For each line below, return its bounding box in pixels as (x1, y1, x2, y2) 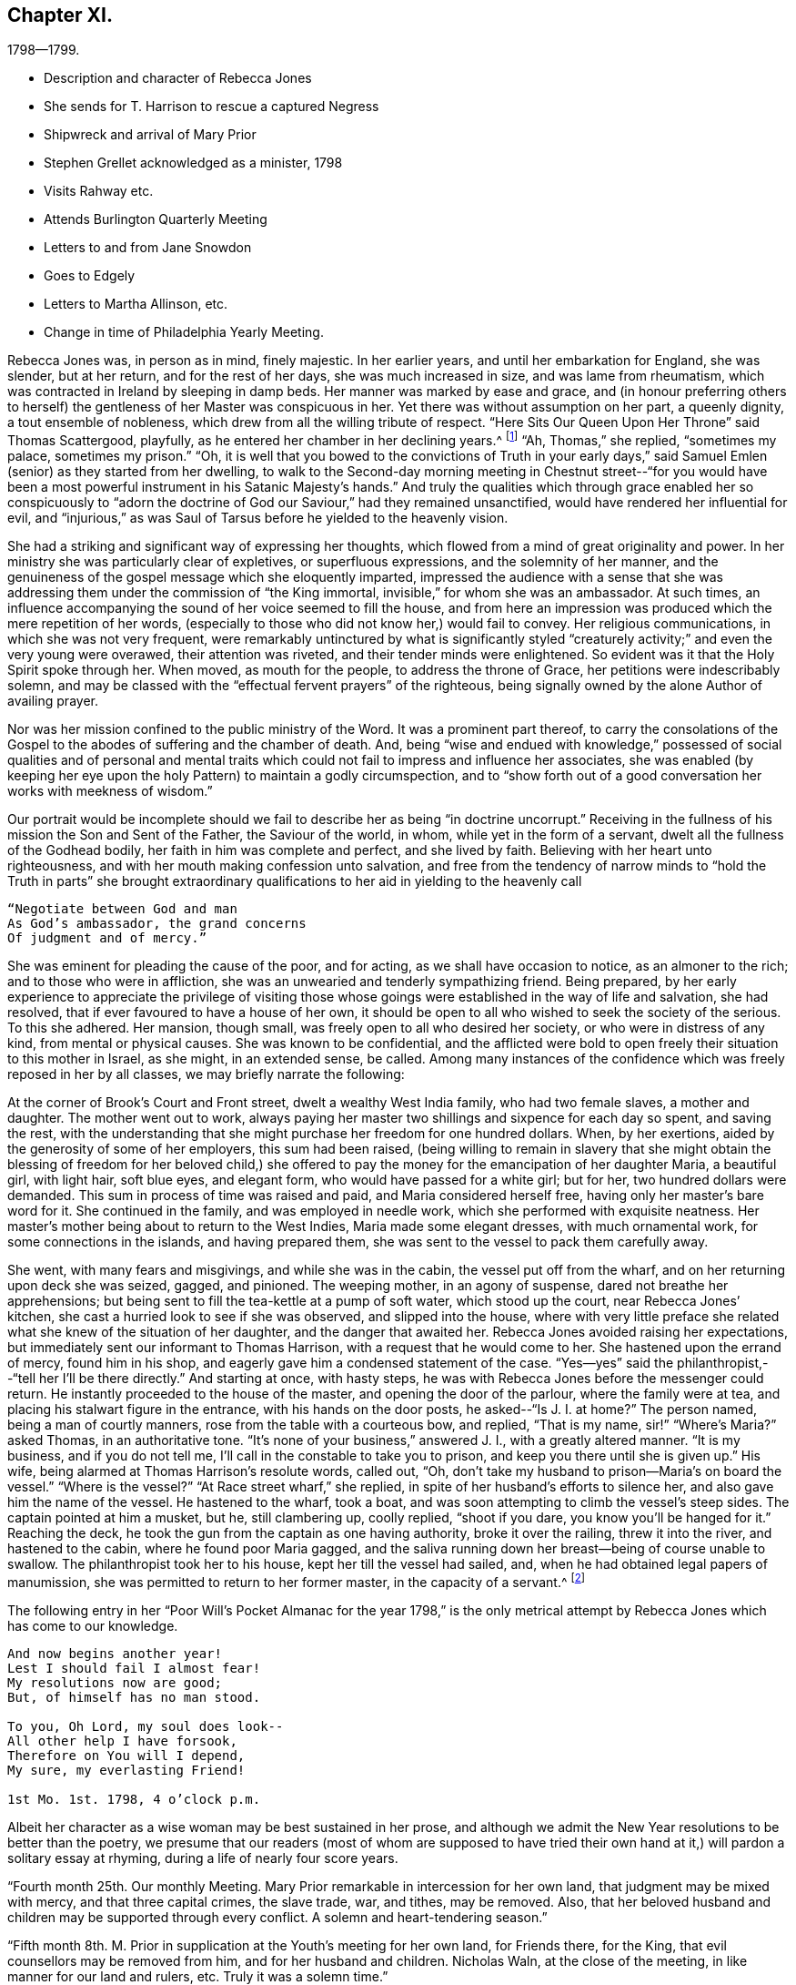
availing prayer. (7, 693, 98, 709)
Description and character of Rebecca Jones (44, 70, 312, 87)
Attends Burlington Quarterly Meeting (44, 211, 267, 228)
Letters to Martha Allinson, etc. (44, 296, 228, 312)
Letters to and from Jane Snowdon (44, 239, 252, 256)
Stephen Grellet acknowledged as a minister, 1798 (44, 155, 343, 171)
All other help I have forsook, (7, 1733, 237, 1748)
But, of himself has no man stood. (7, 1689, 261, 1705)
